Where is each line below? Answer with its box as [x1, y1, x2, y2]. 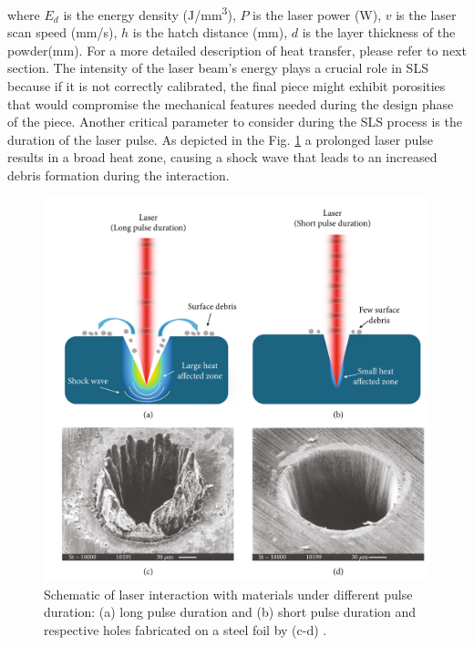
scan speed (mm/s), [7, 23, 118, 42]
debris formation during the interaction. [7, 166, 230, 184]
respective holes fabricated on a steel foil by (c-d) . [44, 620, 327, 639]
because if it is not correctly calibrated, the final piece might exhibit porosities [7, 77, 446, 96]
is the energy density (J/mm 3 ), [63, 3, 236, 24]
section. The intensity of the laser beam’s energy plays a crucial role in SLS [7, 58, 428, 77]
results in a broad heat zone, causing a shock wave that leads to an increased [7, 148, 438, 167]
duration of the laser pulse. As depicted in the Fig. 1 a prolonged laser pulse [7, 129, 434, 149]
